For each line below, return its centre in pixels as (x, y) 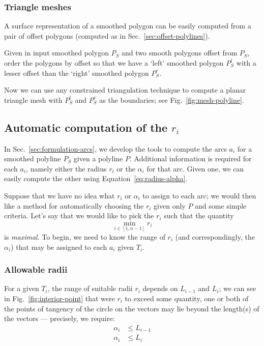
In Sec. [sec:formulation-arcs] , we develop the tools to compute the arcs (115, 148)
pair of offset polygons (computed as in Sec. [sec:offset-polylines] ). (107, 35)
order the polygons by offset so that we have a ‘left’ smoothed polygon (114, 63)
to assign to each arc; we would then (199, 195)
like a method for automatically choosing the (74, 205)
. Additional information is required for (190, 158)
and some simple (221, 205)
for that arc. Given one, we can (195, 168)
